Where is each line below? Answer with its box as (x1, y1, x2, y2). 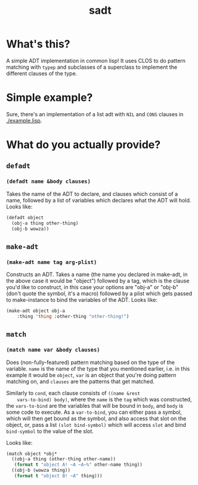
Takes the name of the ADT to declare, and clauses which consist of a (6, 190, 178, 198)
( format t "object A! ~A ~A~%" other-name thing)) (14, 462, 143, 468)
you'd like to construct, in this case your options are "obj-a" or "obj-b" (6, 284, 179, 291)
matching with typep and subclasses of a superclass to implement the (6, 63, 178, 71)
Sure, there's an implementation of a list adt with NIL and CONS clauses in (6, 110, 184, 117)
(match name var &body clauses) (6, 347, 100, 353)
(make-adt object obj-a (6, 308, 66, 314)
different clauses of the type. (6, 69, 78, 77)
